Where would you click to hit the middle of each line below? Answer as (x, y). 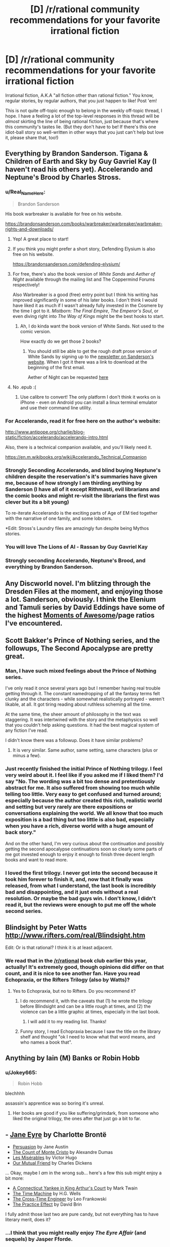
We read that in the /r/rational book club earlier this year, (76, 961)
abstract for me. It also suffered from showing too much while (83, 788)
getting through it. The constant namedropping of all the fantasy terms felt (83, 694)
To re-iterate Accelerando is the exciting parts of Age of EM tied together (81, 513)
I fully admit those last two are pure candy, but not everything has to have (82, 1214)
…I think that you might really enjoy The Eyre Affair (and (76, 1233)
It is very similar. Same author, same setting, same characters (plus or (85, 750)
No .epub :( (24, 387)
